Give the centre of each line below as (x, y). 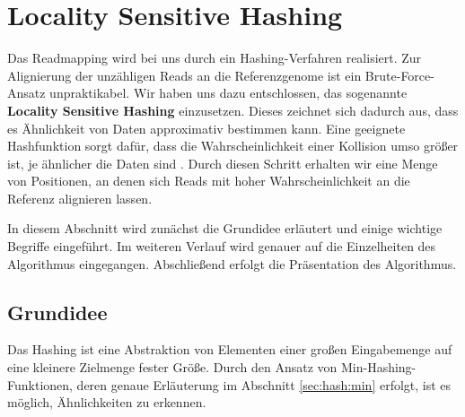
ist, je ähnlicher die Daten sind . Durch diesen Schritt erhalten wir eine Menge (223, 163)
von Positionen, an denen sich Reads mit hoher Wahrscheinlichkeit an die (209, 181)
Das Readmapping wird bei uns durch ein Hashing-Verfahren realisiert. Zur (215, 58)
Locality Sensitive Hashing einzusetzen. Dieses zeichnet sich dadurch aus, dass (233, 110)
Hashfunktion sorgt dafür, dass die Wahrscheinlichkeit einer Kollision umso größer (233, 146)
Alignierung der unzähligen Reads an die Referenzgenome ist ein (184, 75)
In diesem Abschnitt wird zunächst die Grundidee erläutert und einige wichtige (225, 228)
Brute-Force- (399, 75)
